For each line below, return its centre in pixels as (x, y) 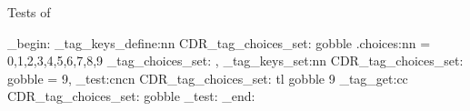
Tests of (29, 12)
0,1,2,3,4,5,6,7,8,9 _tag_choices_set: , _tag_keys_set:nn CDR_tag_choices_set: (235, 61)
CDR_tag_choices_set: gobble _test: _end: (131, 96)
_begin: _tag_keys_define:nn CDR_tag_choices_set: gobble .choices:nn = (219, 42)
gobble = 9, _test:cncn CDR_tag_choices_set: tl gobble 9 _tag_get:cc (208, 78)
